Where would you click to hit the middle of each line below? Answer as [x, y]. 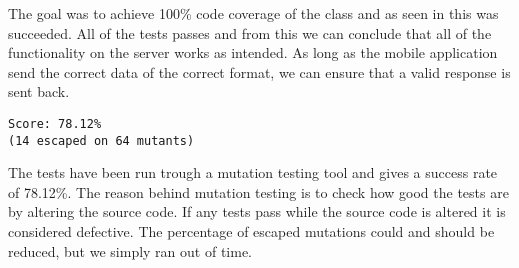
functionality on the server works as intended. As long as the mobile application [253, 52]
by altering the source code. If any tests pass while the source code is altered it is [257, 211]
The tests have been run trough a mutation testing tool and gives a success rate [253, 172]
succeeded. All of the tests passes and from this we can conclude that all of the [250, 32]
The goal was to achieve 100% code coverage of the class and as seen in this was [253, 13]
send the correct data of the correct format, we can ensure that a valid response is [259, 71]
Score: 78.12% [55, 123]
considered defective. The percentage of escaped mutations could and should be [251, 231]
